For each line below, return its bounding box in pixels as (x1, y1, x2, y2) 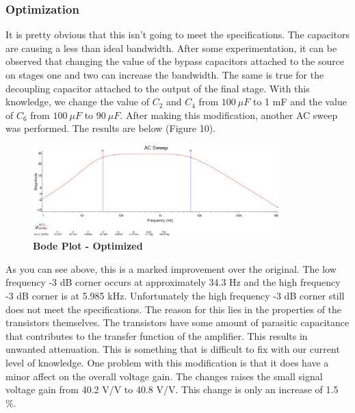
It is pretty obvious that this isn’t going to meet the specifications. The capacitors (5, 27, 350, 42)
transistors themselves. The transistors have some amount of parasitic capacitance (5, 315, 350, 330)
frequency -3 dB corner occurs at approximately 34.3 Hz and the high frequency (5, 275, 341, 289)
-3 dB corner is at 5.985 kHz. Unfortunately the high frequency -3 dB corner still (5, 289, 345, 303)
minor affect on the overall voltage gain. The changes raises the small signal (5, 369, 323, 383)
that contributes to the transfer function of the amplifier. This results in (5, 328, 308, 343)
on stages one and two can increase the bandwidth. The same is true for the (5, 68, 324, 81)
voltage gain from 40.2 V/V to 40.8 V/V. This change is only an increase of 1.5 (5, 382, 339, 397)
